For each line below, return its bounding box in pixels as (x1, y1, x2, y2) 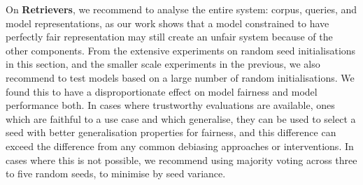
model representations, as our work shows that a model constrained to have (6, 15, 329, 30)
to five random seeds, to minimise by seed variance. (6, 166, 226, 181)
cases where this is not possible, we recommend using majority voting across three (6, 152, 357, 167)
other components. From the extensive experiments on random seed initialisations (6, 43, 356, 57)
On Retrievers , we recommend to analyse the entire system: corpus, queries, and (6, 2, 357, 16)
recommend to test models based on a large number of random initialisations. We (6, 70, 355, 84)
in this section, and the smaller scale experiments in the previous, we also (6, 57, 320, 71)
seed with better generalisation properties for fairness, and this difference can (6, 125, 336, 140)
